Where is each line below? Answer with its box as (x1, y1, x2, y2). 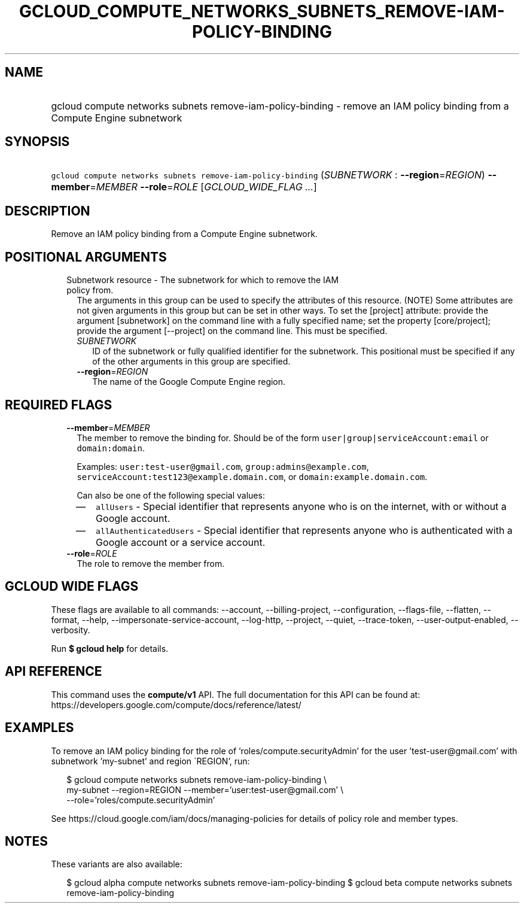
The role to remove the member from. (77, 558, 225, 569)
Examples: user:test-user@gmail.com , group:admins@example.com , (77, 461, 369, 472)
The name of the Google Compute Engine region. (92, 376, 286, 387)
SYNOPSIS (5, 134, 70, 150)
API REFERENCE (5, 664, 102, 679)
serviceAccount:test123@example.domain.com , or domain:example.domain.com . (77, 471, 428, 482)
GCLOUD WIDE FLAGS (5, 579, 139, 594)
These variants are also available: (51, 859, 182, 870)
